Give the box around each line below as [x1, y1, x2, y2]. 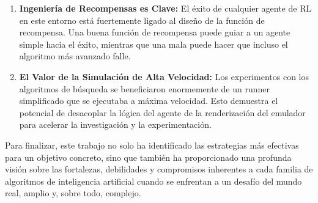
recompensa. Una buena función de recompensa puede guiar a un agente [19, 26, 290, 39]
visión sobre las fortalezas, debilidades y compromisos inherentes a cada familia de [5, 163, 313, 175]
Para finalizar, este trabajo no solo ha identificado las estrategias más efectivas [5, 138, 299, 151]
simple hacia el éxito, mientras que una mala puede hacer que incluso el [19, 37, 288, 50]
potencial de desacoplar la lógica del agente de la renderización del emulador [19, 106, 306, 119]
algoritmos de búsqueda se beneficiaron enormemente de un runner [19, 82, 270, 95]
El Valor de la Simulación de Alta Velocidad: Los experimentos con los [19, 70, 309, 83]
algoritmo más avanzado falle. [19, 50, 131, 62]
